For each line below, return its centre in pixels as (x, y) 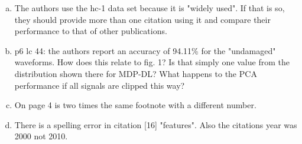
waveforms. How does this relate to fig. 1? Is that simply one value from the (152, 62)
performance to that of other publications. (91, 31)
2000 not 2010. (41, 136)
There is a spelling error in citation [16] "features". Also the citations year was (156, 124)
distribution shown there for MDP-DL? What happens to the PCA (136, 73)
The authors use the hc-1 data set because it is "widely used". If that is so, (150, 8)
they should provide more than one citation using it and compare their (142, 19)
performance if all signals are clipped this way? (100, 85)
